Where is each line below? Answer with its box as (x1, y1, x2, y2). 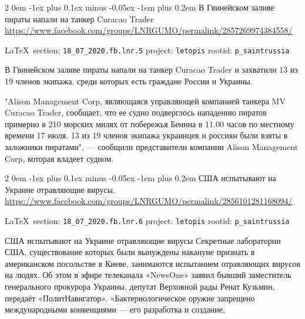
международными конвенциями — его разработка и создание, (5, 303, 225, 315)
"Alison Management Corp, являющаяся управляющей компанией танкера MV (5, 94, 286, 107)
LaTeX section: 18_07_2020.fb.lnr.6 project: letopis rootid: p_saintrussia (5, 214, 290, 226)
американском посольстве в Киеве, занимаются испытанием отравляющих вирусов (5, 257, 300, 269)
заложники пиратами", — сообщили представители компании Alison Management (5, 141, 299, 152)
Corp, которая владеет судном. (5, 152, 114, 164)
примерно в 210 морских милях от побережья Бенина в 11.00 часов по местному (5, 117, 294, 130)
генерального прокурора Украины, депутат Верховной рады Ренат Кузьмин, (5, 280, 275, 292)
